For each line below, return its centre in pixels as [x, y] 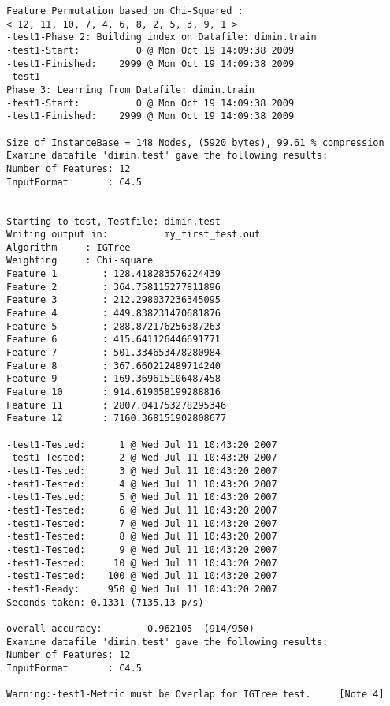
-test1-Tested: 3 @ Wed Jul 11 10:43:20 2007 [142, 471]
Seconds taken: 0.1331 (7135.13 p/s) [105, 602]
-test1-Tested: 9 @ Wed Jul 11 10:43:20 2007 [142, 549]
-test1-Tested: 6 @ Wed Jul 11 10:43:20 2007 [142, 510]
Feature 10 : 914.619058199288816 [114, 392]
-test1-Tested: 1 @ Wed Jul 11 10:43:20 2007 [142, 445]
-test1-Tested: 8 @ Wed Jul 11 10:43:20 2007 [142, 537]
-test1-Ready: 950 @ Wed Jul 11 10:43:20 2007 [142, 589]
